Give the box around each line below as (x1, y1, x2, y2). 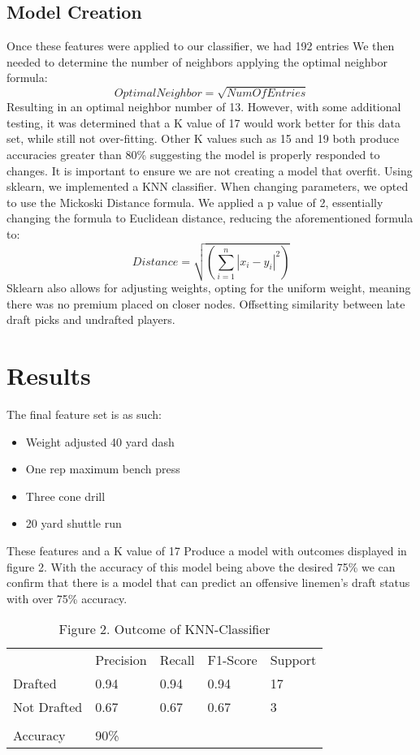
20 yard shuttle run (25, 515, 122, 532)
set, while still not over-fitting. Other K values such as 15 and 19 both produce (6, 130, 400, 147)
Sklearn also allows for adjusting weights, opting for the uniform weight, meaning (6, 279, 411, 296)
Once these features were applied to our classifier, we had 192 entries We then (6, 37, 395, 54)
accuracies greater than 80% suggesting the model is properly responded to (6, 145, 380, 162)
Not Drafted (13, 697, 83, 717)
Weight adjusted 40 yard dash (25, 433, 175, 450)
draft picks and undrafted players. (6, 311, 175, 328)
